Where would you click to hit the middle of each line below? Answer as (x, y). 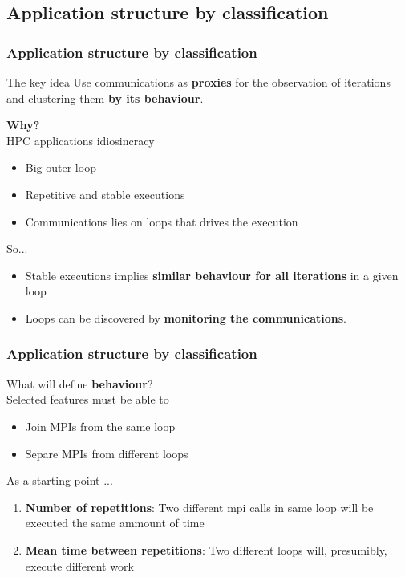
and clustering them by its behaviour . (105, 98)
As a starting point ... (60, 480)
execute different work (79, 565)
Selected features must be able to (88, 399)
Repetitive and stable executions (105, 194)
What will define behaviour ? (80, 383)
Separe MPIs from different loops (107, 453)
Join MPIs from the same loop (100, 426)
